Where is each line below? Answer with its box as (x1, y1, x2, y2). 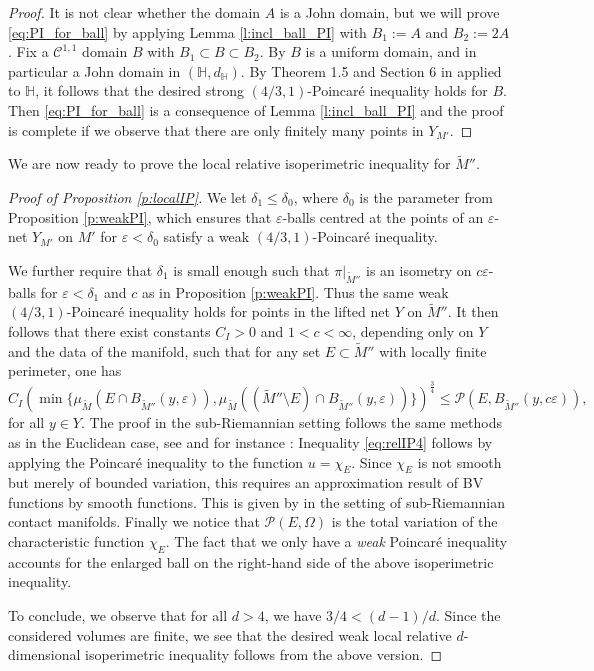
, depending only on (352, 320, 474, 341)
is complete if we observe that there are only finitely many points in (8, 119, 424, 140)
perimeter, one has (8, 360, 122, 381)
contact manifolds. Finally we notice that (8, 511, 260, 532)
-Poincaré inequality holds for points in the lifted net (66, 301, 390, 322)
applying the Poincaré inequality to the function (8, 451, 304, 472)
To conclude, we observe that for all (8, 605, 228, 626)
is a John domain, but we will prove (279, 2, 500, 22)
